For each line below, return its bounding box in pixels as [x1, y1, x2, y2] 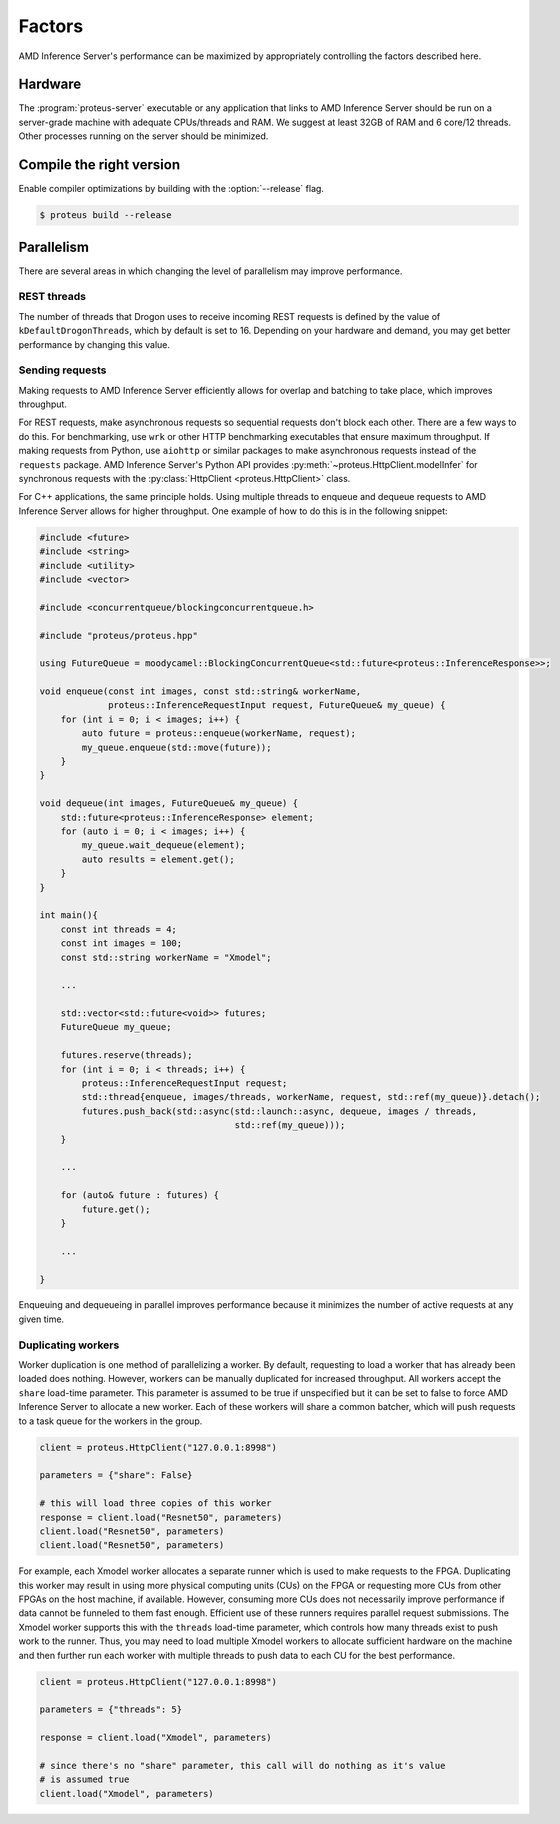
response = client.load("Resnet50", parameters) [39, 1511, 283, 1523]
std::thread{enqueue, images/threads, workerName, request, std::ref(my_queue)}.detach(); [81, 1091, 541, 1103]
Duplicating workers [18, 1338, 120, 1352]
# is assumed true [39, 1774, 130, 1785]
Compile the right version [18, 156, 180, 174]
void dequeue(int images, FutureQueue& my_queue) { [39, 798, 299, 809]
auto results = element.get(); [81, 853, 235, 865]
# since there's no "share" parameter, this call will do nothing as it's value [39, 1760, 446, 1771]
